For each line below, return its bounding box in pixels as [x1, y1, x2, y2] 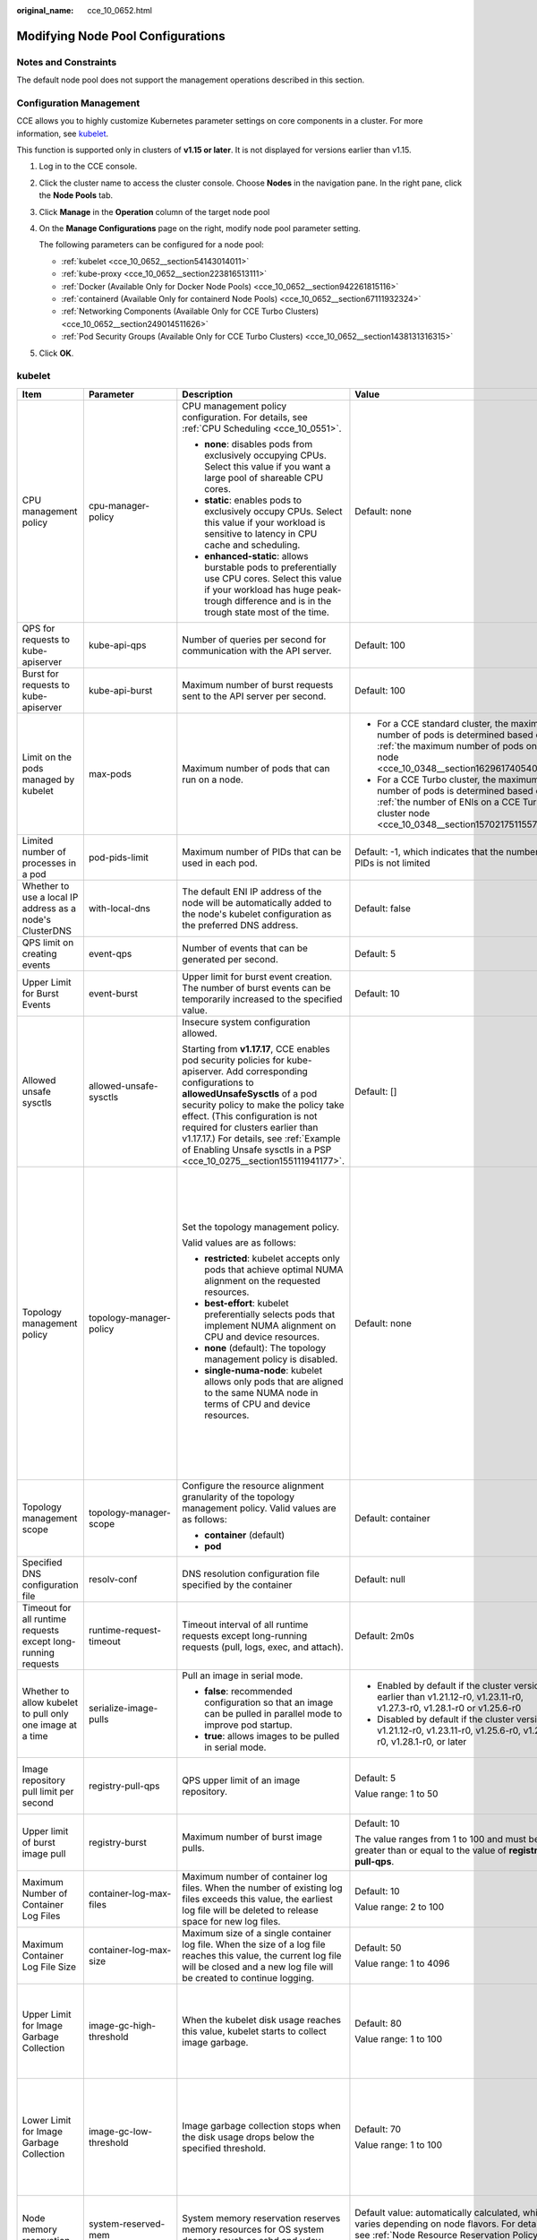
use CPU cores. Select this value [204, 572, 342, 584]
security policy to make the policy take [182, 1098, 345, 1111]
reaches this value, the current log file [182, 1949, 342, 1961]
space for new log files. [182, 1915, 281, 1927]
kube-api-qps [88, 639, 147, 651]
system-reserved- [88, 2218, 166, 2230]
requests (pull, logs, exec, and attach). [182, 1641, 344, 1653]
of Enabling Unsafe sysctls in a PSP [182, 1143, 332, 1156]
